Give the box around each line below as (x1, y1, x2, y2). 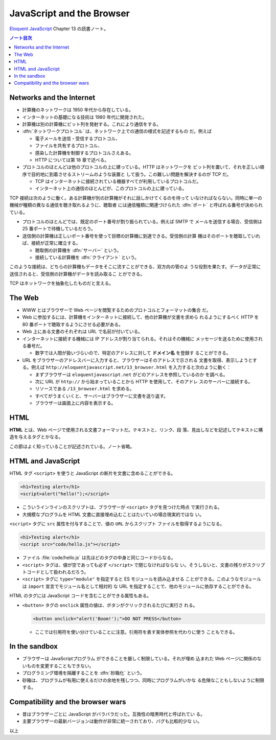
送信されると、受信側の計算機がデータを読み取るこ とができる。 (9, 271, 145, 277)
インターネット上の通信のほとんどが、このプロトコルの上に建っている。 (35, 186, 187, 192)
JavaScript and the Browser (9, 8, 130, 19)
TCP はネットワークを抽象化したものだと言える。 (9, 280, 114, 286)
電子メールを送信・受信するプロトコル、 (35, 135, 120, 142)
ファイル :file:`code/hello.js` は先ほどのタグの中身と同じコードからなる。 (22, 554, 176, 561)
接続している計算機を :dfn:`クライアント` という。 (35, 255, 140, 260)
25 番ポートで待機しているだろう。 (22, 225, 96, 232)
